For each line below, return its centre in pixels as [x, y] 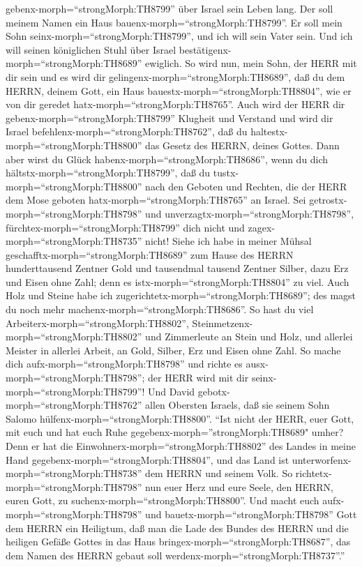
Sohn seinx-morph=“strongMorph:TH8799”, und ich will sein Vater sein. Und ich [179, 36]
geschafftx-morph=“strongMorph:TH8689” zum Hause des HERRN [150, 254]
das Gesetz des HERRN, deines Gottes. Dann [242, 145]
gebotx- [214, 391]
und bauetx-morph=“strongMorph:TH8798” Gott [251, 514]
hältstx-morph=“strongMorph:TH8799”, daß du [108, 173]
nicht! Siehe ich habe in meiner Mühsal [228, 241]
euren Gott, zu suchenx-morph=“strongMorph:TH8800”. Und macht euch [163, 500]
